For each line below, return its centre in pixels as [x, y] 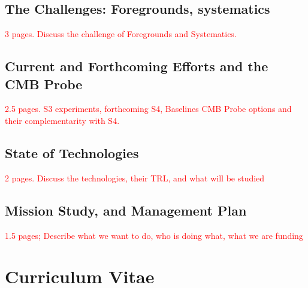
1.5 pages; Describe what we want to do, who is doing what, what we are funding [154, 235]
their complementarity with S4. [62, 120]
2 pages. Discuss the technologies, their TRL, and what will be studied [135, 178]
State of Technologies [72, 152]
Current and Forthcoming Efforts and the [137, 66]
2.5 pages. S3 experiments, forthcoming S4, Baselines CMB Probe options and [148, 109]
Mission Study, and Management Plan [126, 210]
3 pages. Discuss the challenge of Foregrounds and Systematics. [121, 34]
